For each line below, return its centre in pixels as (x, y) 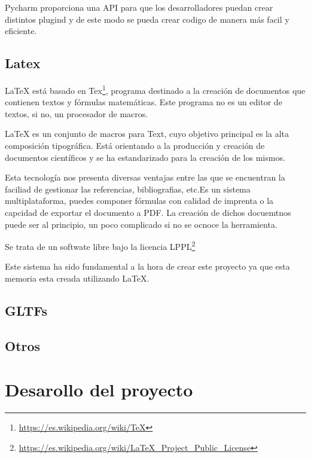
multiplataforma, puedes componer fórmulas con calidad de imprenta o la (139, 201)
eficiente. (21, 31)
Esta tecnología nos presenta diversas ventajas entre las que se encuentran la (145, 177)
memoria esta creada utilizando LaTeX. (77, 278)
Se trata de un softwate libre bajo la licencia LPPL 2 (100, 245)
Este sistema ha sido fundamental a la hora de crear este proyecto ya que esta (147, 266)
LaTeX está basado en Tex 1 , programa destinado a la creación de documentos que (155, 89)
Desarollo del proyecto (99, 390)
